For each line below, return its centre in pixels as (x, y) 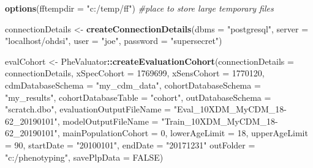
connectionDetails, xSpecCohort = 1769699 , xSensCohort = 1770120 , (135, 73)
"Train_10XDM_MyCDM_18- (220, 121)
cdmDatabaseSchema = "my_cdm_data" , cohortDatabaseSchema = (133, 85)
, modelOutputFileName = (108, 121)
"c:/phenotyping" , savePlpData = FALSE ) (84, 157)
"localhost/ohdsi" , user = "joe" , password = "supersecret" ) (114, 41)
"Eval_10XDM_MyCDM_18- (230, 109)
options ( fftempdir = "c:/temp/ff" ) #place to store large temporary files (139, 8)
